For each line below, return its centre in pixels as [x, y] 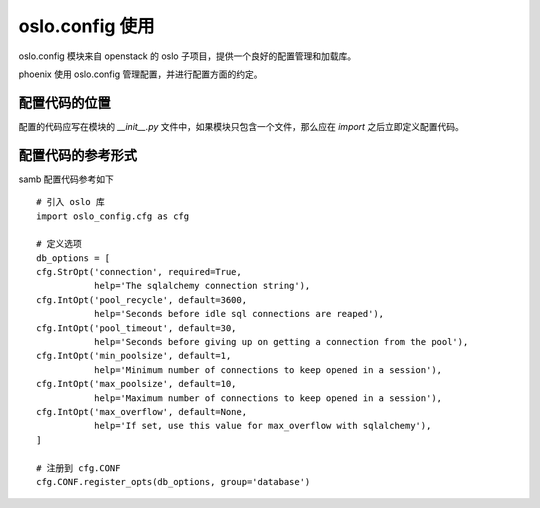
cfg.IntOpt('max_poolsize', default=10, [136, 384]
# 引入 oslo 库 [70, 202]
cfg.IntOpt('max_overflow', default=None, [142, 411]
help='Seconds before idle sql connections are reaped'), [239, 314]
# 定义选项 [59, 244]
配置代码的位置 [64, 102]
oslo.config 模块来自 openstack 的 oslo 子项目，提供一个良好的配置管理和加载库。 [187, 56]
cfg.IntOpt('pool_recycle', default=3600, [142, 299]
